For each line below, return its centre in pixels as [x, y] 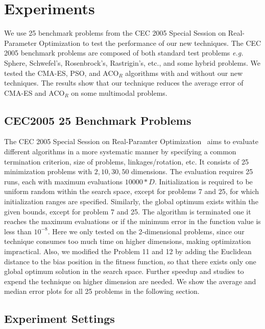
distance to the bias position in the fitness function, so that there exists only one [130, 261]
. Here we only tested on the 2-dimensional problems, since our [146, 231]
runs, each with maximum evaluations [63, 181]
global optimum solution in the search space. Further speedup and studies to [124, 271]
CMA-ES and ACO [34, 92]
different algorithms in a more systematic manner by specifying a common [120, 152]
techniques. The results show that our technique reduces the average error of [124, 83]
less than [18, 231]
